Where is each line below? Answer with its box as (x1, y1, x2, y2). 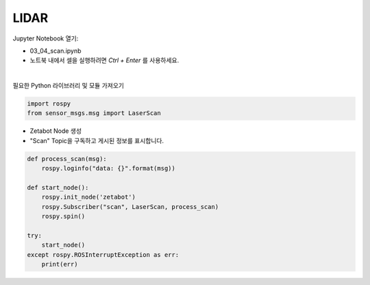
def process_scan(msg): (27, 155, 108, 162)
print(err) (41, 260, 78, 269)
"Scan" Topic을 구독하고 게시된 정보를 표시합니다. (29, 136, 164, 145)
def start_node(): (27, 184, 89, 192)
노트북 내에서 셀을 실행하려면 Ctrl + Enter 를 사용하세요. (29, 56, 180, 64)
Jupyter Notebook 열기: (12, 34, 79, 42)
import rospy (27, 100, 71, 108)
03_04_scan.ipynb (29, 47, 82, 55)
